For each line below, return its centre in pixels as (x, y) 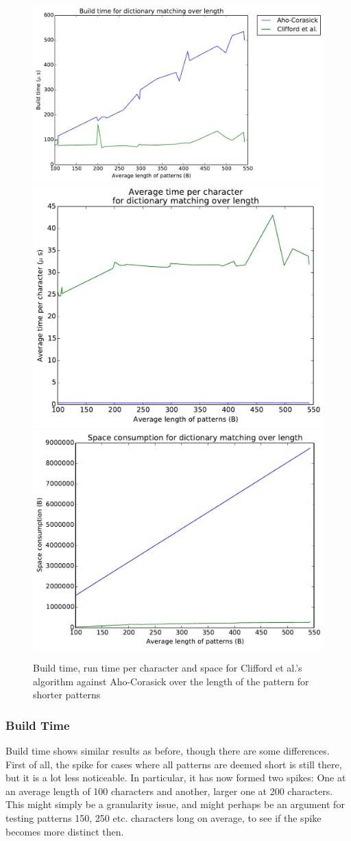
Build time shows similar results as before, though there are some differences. (168, 751)
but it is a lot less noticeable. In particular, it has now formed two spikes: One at (176, 778)
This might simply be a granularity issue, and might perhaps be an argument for (175, 804)
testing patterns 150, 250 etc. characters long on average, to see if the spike (164, 818)
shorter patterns (67, 695)
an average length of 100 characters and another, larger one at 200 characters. (169, 791)
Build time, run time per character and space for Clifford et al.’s (168, 668)
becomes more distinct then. (65, 831)
